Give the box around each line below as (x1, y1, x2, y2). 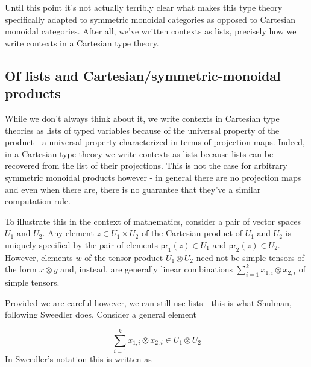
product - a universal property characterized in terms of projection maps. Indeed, (5, 136, 305, 148)
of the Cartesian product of (141, 227, 242, 239)
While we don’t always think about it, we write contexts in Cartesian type (5, 111, 280, 124)
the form (5, 263, 37, 275)
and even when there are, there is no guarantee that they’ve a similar (5, 183, 261, 195)
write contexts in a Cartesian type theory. (5, 36, 159, 49)
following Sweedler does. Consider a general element (5, 308, 196, 321)
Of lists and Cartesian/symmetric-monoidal (5, 66, 281, 84)
